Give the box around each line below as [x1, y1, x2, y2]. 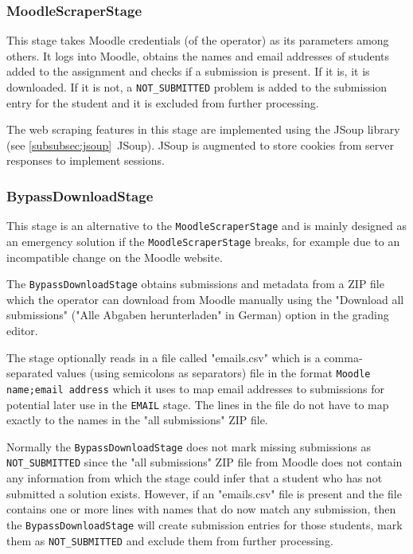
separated [6, 365, 53, 381]
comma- [324, 349, 363, 365]
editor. [6, 322, 38, 338]
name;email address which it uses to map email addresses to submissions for [6, 380, 384, 396]
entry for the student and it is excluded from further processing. [6, 94, 319, 111]
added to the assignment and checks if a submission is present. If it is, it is [6, 63, 370, 80]
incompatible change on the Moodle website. [6, 248, 223, 265]
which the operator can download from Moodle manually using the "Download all [6, 291, 404, 307]
